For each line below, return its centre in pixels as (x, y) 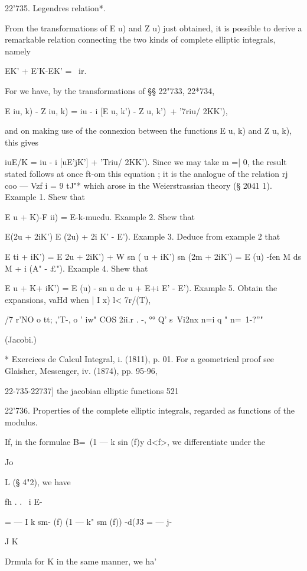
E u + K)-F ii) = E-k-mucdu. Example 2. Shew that (100, 216)
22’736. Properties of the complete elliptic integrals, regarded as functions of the (150, 410)
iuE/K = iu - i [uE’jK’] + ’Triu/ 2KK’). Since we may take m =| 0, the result (146, 162)
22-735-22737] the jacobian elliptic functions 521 (92, 390)
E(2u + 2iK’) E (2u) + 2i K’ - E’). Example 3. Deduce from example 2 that (143, 236)
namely (18, 51)
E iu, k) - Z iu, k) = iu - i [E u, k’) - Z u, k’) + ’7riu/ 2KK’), (116, 110)
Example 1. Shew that (45, 197)
